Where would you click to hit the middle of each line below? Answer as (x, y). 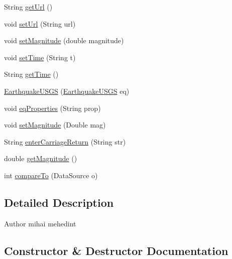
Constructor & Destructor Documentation (116, 250)
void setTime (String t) (40, 57)
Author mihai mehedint (40, 223)
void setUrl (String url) (40, 23)
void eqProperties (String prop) (52, 108)
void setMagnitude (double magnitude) (64, 40)
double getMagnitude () (41, 158)
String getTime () (31, 74)
